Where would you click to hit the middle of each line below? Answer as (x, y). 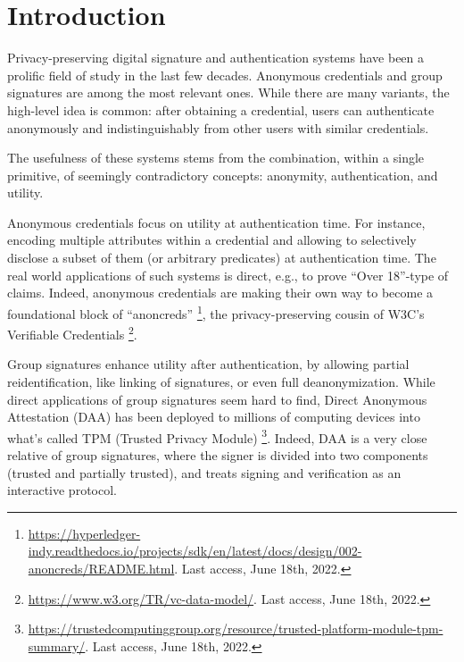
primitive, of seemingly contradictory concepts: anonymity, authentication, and (223, 175)
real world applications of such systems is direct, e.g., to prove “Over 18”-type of (228, 275)
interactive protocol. (62, 490)
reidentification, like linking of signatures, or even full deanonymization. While (221, 381)
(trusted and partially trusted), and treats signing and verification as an (204, 472)
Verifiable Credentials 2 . (72, 333)
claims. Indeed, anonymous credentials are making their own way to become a (220, 293)
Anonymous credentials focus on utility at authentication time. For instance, (216, 222)
